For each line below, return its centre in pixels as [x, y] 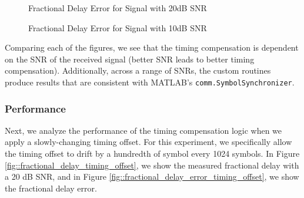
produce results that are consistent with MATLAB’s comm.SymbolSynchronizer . [150, 82]
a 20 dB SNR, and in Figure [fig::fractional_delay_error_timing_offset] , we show [152, 176]
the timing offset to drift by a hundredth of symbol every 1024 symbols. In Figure [152, 154]
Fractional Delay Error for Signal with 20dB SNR [118, 8]
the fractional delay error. [51, 188]
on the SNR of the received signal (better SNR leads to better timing [130, 59]
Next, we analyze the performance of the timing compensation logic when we [143, 130]
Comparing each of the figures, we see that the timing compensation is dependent [152, 47]
